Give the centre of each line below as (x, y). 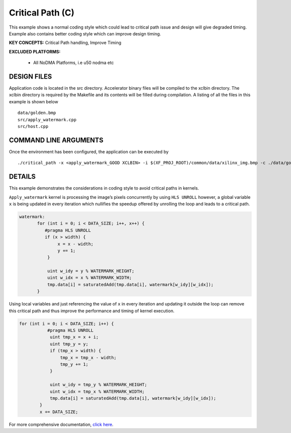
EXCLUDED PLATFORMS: (35, 51)
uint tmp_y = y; (69, 344)
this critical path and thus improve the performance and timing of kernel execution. (92, 311)
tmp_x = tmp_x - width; (88, 357)
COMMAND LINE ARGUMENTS (56, 140)
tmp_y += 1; (74, 364)
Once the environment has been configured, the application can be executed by (89, 152)
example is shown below (33, 101)
